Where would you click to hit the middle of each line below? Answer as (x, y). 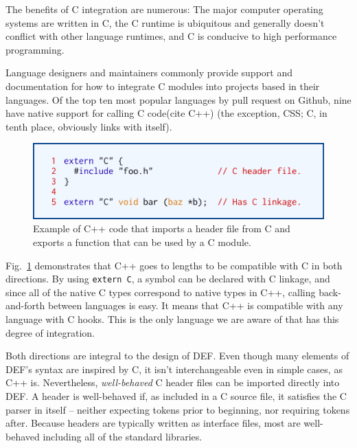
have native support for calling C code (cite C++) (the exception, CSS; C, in (166, 113)
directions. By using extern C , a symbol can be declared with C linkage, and (168, 279)
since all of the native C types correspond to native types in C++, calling (161, 292)
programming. (35, 49)
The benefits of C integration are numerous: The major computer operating (164, 9)
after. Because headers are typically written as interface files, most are (153, 423)
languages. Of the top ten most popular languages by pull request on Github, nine (178, 99)
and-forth (25, 305)
